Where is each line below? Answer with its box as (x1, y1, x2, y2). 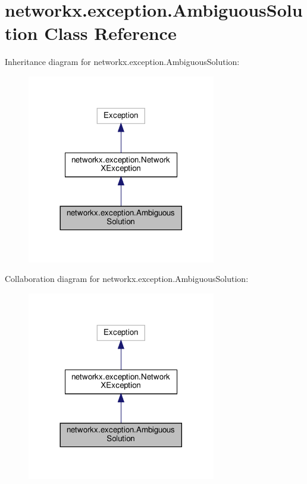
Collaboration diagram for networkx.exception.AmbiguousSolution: (5, 272, 249, 285)
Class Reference (44, 21, 177, 45)
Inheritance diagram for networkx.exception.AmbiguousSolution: (5, 55, 240, 68)
